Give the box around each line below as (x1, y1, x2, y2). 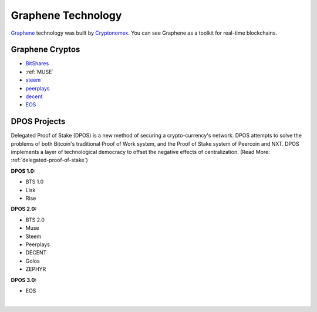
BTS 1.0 (25, 178, 44, 185)
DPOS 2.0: (11, 206, 37, 213)
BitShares (25, 60, 49, 67)
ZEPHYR (25, 266, 46, 273)
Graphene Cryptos (11, 45, 80, 55)
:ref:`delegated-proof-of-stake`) (11, 156, 88, 164)
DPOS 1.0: (11, 167, 36, 175)
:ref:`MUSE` (25, 68, 54, 75)
